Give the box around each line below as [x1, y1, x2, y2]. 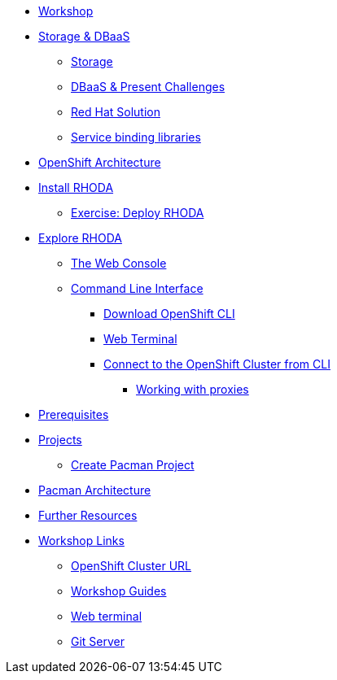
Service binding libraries [71, 130, 201, 144]
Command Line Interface [71, 281, 204, 295]
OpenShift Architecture [38, 155, 161, 169]
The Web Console [71, 256, 167, 270]
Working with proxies [136, 382, 249, 396]
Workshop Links [38, 534, 125, 547]
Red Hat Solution [71, 105, 160, 119]
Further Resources [38, 508, 138, 522]
